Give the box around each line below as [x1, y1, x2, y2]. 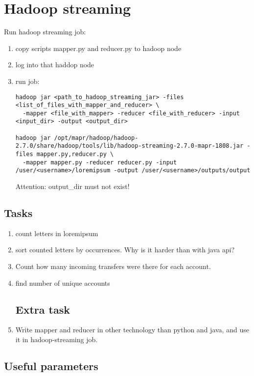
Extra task [15, 301, 70, 317]
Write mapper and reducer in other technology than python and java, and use [15, 324, 249, 335]
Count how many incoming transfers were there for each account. [15, 261, 211, 271]
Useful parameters [4, 358, 98, 374]
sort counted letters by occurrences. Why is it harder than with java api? [15, 244, 235, 255]
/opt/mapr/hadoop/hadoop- [54, 134, 139, 141]
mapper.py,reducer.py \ [36, 151, 114, 158]
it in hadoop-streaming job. [15, 334, 98, 345]
